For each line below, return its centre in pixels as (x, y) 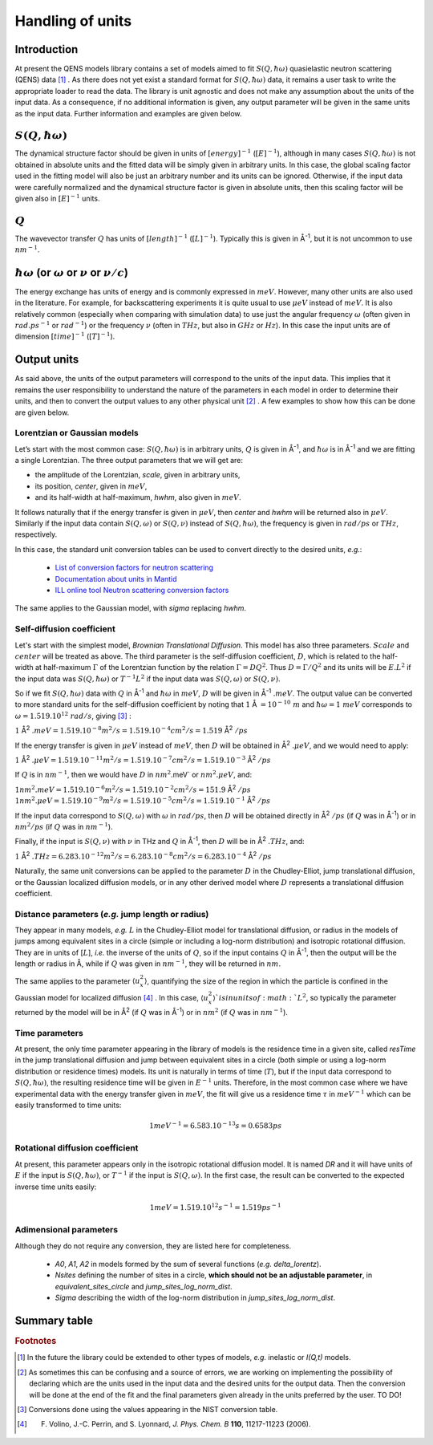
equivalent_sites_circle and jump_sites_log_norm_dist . (144, 1286)
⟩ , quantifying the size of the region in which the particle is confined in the (267, 981)
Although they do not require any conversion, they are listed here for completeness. (153, 1246)
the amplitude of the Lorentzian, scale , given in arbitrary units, (138, 475)
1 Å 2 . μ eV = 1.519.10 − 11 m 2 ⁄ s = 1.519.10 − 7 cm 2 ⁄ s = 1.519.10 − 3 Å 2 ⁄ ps (143, 760)
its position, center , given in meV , (91, 486)
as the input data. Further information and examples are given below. (128, 113)
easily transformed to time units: (68, 1105)
